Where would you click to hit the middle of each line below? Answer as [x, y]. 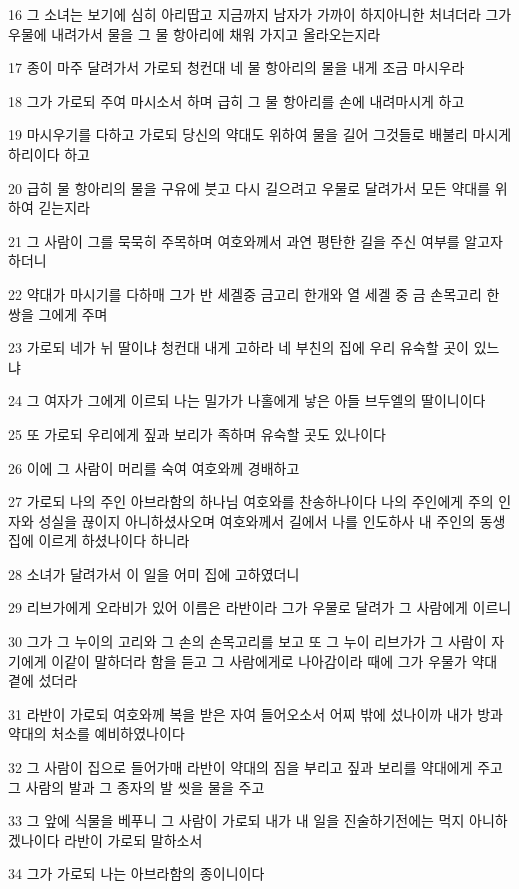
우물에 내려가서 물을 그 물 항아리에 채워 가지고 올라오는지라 [194, 33]
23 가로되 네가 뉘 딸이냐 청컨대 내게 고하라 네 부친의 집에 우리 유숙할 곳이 [239, 347]
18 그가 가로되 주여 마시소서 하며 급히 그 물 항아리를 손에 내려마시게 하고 [236, 100]
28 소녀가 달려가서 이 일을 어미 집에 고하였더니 [154, 573]
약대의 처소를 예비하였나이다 [96, 733]
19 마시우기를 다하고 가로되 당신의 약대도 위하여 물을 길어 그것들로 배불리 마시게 [260, 134]
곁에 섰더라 [43, 680]
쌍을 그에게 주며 [58, 313]
